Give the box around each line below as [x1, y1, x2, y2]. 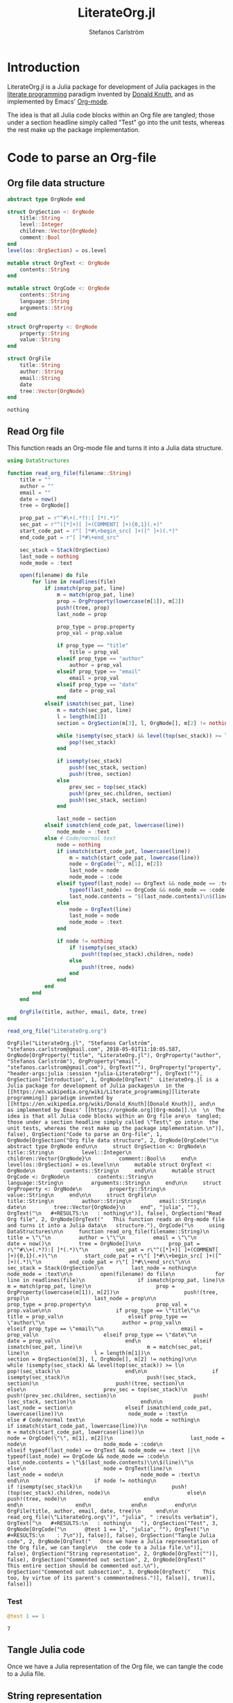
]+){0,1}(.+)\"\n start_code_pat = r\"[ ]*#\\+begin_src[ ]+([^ [7, 1252, 222, 1260]
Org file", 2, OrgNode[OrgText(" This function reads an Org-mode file [7, 1216, 225, 1223]
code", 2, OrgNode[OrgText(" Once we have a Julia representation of [7, 1538, 218, 1545]
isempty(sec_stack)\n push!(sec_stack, [7, 1374, 197, 1381]
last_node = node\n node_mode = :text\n [7, 1471, 200, 1479]
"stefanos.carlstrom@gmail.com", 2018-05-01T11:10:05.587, [7, 1046, 182, 1053]
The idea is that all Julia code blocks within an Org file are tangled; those [7, 110, 215, 119]
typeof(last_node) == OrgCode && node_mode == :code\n [7, 1453, 169, 1460]
